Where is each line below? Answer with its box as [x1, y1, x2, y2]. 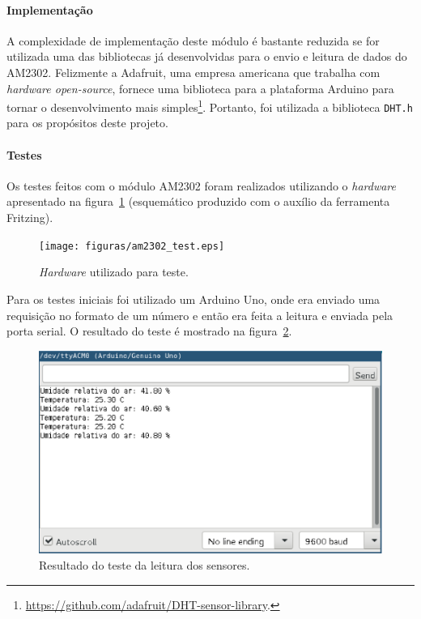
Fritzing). [6, 209, 53, 226]
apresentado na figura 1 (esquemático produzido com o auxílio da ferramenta [6, 193, 390, 210]
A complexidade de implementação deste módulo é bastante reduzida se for [6, 32, 380, 49]
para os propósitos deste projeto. [6, 114, 168, 131]
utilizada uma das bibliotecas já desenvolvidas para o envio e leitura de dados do [6, 48, 407, 65]
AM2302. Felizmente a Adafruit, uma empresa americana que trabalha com [6, 63, 381, 80]
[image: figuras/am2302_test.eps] [39, 240, 225, 252]
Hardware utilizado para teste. [39, 263, 189, 280]
